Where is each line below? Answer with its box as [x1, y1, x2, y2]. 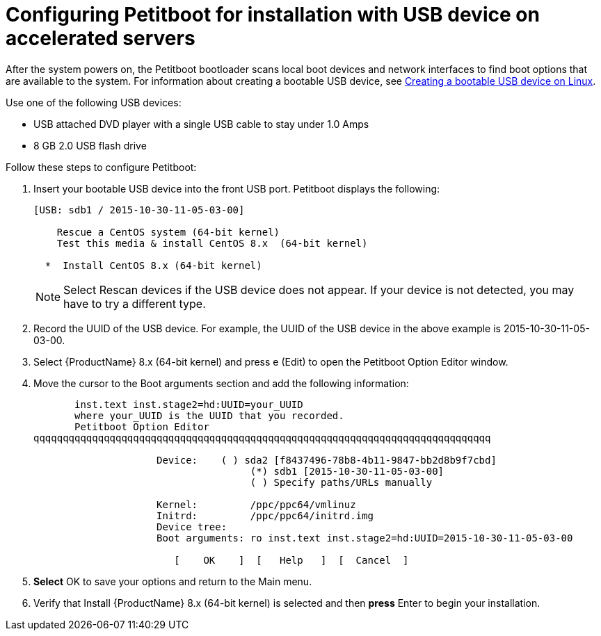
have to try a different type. [63, 296, 206, 311]
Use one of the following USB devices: [6, 96, 182, 108]
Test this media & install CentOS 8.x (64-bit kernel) [56, 237, 368, 249]
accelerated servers [6, 26, 195, 50]
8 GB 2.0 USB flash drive [33, 139, 147, 152]
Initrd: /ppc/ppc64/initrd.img [157, 509, 374, 521]
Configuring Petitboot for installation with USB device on [6, 3, 540, 26]
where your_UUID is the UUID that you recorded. [74, 409, 344, 421]
